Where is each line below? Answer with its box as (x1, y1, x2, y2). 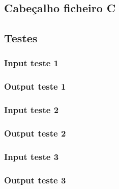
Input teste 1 (4, 57, 59, 69)
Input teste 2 (4, 103, 59, 116)
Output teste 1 (4, 80, 66, 93)
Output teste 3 (4, 173, 66, 186)
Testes (4, 30, 38, 46)
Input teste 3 (4, 150, 59, 163)
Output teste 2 (4, 127, 66, 140)
